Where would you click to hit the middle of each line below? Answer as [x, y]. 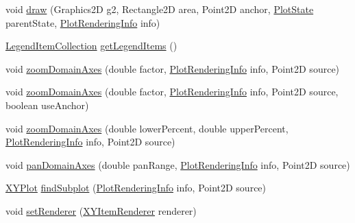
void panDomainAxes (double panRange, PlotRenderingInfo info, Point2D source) [178, 164]
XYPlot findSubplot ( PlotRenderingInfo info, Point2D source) [136, 188]
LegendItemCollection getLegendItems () [91, 46]
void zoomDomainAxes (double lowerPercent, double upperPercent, [147, 128]
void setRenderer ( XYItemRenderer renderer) [101, 210]
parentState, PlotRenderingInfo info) [83, 22]
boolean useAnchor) [47, 105]
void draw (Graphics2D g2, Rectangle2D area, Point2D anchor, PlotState [160, 9]
